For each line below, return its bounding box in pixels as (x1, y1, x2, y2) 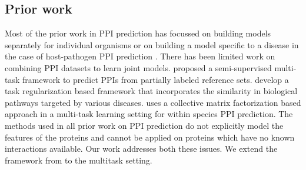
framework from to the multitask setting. (5, 154, 152, 166)
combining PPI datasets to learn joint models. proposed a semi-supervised (5, 61, 272, 74)
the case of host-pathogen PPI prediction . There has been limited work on (5, 50, 275, 62)
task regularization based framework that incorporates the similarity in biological (5, 85, 298, 97)
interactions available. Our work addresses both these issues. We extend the (5, 142, 278, 155)
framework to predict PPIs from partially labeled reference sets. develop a (22, 73, 289, 85)
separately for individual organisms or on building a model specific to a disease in (5, 38, 299, 51)
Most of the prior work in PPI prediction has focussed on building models (5, 27, 271, 39)
